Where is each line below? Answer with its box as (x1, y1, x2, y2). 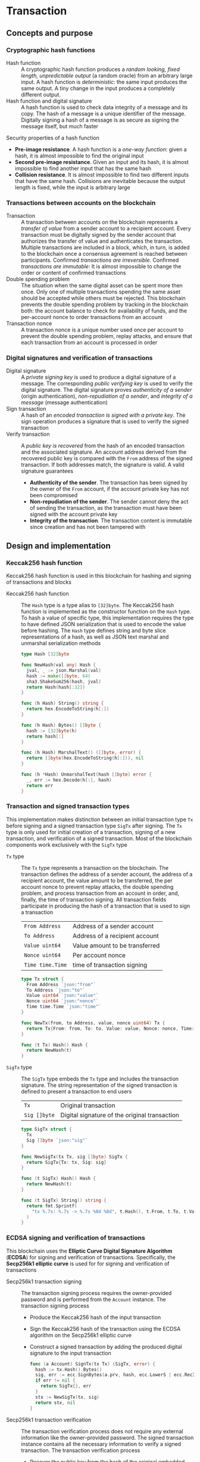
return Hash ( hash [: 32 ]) (26, 684, 85, 690)
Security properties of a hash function (6, 134, 99, 141)
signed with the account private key (29, 511, 118, 518)
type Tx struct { (21, 976, 64, 982)
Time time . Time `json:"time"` (26, 1003, 101, 1010)
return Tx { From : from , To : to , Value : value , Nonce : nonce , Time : (26, 1026, 195, 1032)
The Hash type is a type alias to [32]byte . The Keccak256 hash (21, 602, 174, 609)
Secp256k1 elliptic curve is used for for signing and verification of (6, 1260, 170, 1267)
